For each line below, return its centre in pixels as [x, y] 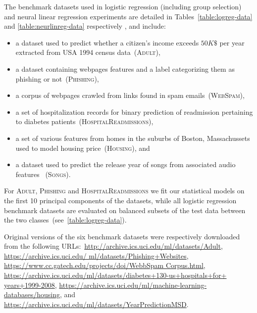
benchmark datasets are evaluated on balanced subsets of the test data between [125, 210]
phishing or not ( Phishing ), [57, 78]
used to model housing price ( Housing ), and [83, 148]
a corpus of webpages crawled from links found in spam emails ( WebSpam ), [130, 95]
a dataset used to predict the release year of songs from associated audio [126, 164]
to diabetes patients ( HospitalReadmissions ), [84, 121]
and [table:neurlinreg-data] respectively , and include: [85, 26]
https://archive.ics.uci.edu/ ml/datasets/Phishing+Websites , [96, 255]
